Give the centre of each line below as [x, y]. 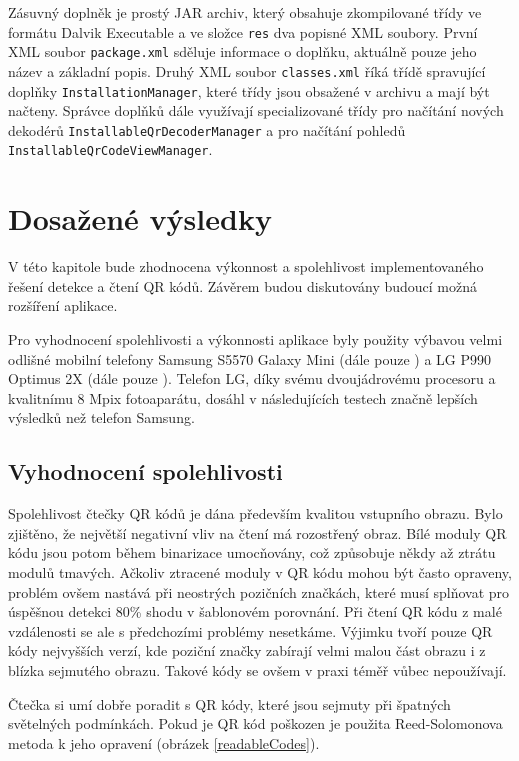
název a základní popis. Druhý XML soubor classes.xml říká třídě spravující [247, 70]
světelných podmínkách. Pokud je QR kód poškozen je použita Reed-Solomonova [255, 723]
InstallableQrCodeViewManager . [110, 149]
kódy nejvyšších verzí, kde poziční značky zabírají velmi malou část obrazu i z [247, 650]
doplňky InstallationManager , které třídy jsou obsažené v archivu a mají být [249, 90]
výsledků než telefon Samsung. [101, 417]
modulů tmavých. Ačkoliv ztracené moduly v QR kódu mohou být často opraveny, [260, 571]
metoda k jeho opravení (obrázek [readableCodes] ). [164, 742]
